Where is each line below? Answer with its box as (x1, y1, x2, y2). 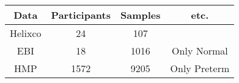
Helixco (10, 26, 42, 40)
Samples (120, 8, 161, 22)
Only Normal (172, 44, 228, 58)
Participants (51, 8, 111, 22)
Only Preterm (170, 61, 230, 75)
